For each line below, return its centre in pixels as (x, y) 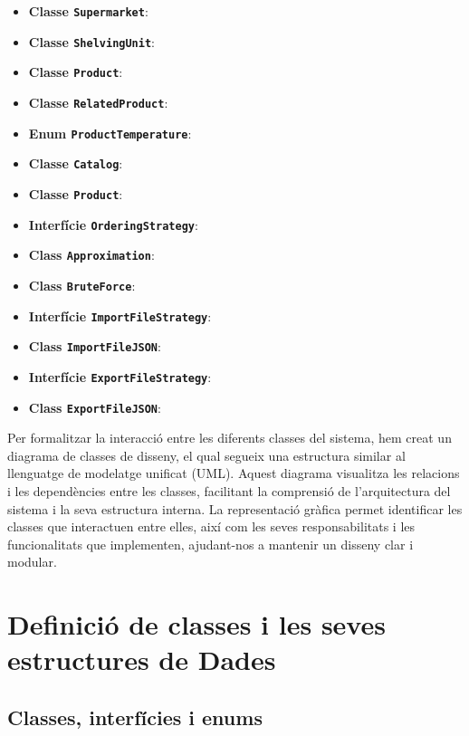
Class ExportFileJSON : (95, 407)
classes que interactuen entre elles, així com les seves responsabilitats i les (211, 526)
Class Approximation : (91, 255)
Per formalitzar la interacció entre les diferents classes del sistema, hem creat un (230, 438)
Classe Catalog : (76, 163)
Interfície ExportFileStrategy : (120, 376)
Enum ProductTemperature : (110, 133)
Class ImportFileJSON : (95, 346)
